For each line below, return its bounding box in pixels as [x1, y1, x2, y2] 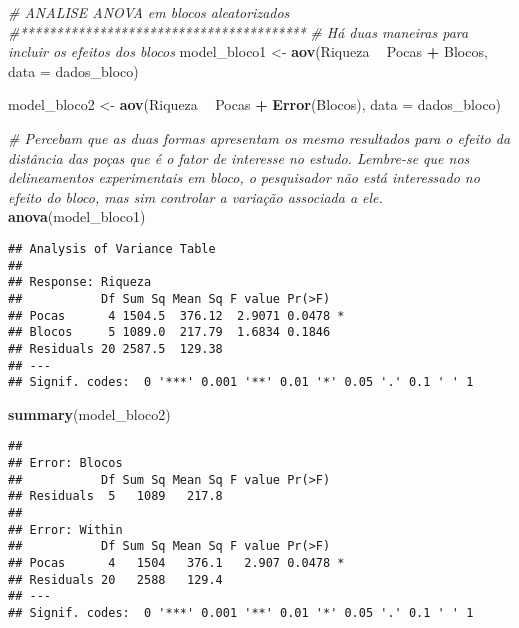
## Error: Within [8, 522, 123, 537]
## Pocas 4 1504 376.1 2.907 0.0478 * [8, 556, 345, 571]
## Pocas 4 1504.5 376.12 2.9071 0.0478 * [8, 308, 345, 323]
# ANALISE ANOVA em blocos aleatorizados [8, 2, 290, 22]
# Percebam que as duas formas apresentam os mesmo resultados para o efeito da [8, 127, 511, 148]
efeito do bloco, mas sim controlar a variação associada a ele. [8, 186, 383, 207]
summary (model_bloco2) [8, 403, 171, 424]
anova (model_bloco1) [8, 206, 146, 227]
